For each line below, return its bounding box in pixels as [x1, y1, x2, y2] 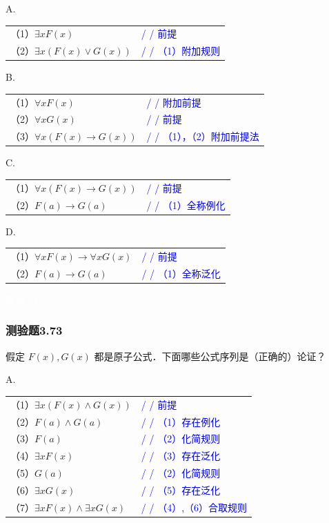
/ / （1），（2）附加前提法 [146, 129, 259, 144]
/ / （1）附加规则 [141, 43, 221, 58]
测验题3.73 [6, 322, 63, 339]
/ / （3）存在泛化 [141, 448, 221, 463]
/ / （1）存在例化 [141, 414, 221, 428]
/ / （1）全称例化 [146, 197, 226, 212]
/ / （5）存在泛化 [141, 482, 221, 497]
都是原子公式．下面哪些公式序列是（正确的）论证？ [94, 348, 326, 363]
